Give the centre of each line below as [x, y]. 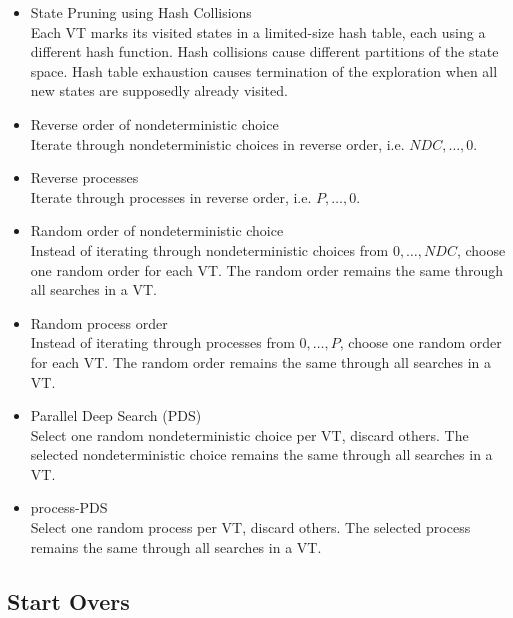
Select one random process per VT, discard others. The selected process [250, 527]
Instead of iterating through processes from [162, 342]
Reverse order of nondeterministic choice [154, 123]
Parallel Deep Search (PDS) [116, 415]
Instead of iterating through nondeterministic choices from [209, 249]
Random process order [99, 322]
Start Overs [68, 600]
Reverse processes [84, 177]
